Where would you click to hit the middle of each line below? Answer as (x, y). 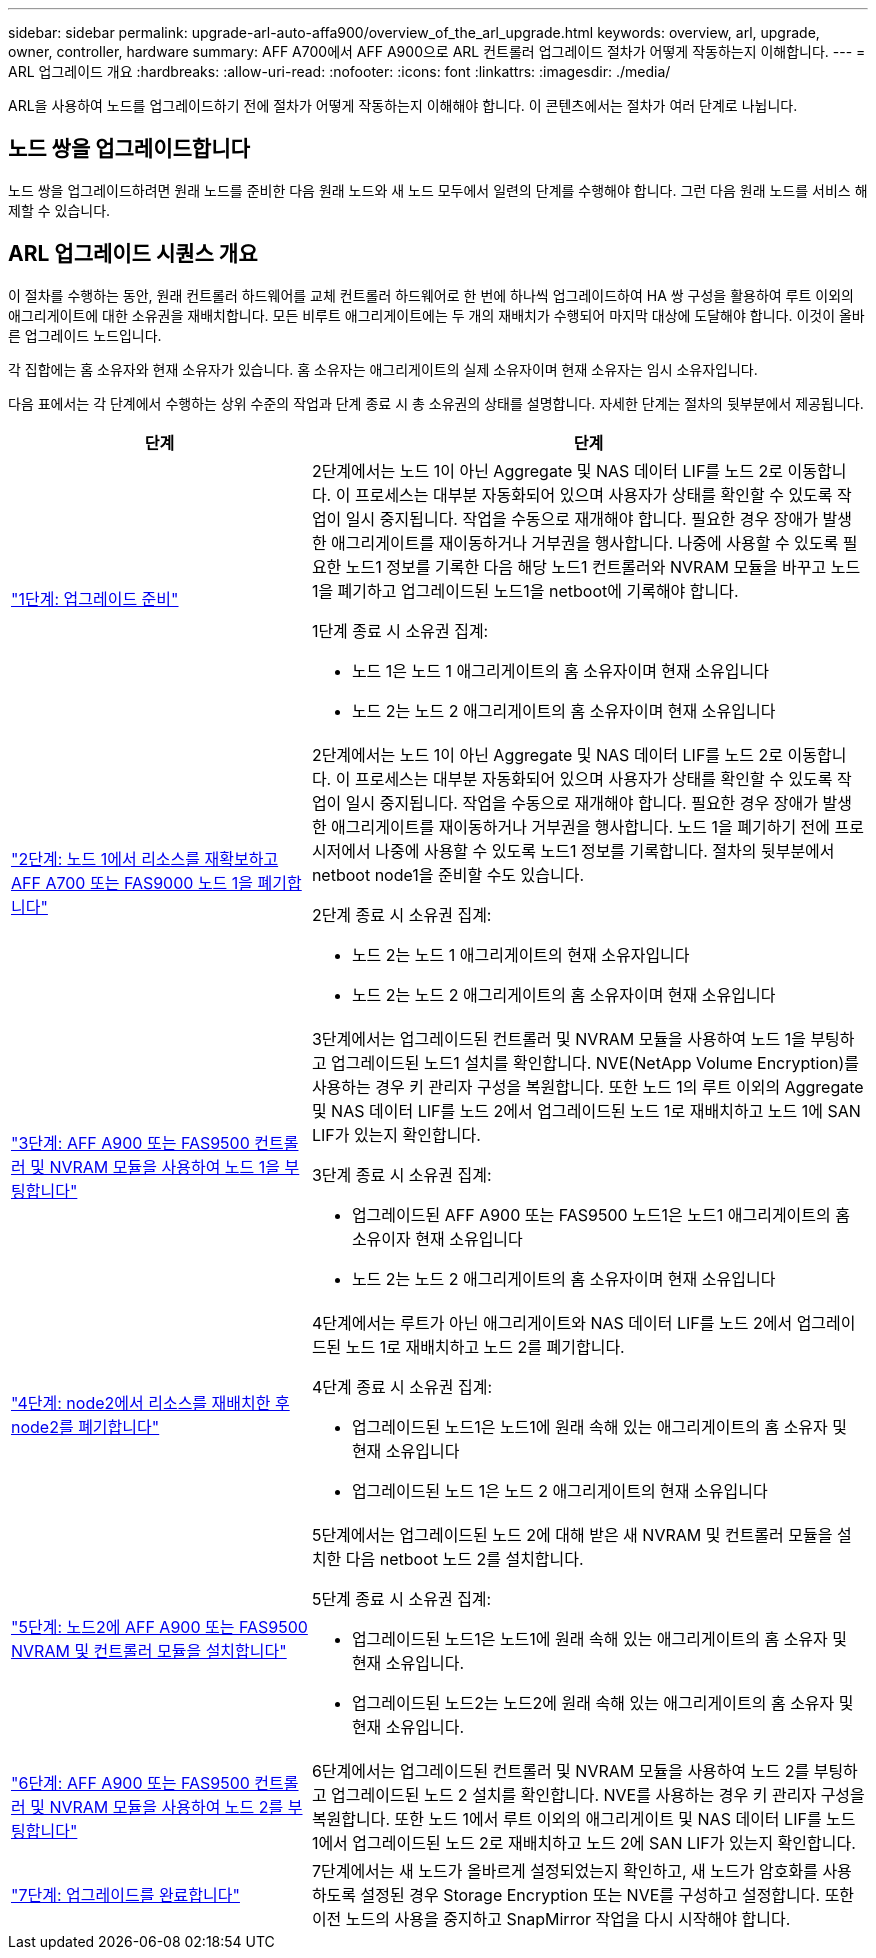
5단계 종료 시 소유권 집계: (401, 1598)
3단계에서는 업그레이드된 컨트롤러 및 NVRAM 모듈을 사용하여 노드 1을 (558, 1038)
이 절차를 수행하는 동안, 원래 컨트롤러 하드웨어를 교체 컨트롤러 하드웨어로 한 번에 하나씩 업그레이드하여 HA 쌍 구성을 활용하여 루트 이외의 (431, 295)
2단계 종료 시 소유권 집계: (401, 914)
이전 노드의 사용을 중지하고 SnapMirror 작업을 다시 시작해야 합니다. (551, 1918)
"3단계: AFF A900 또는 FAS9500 (130, 1142)
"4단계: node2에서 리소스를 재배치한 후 (150, 1402)
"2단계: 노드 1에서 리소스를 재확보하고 (145, 858)
